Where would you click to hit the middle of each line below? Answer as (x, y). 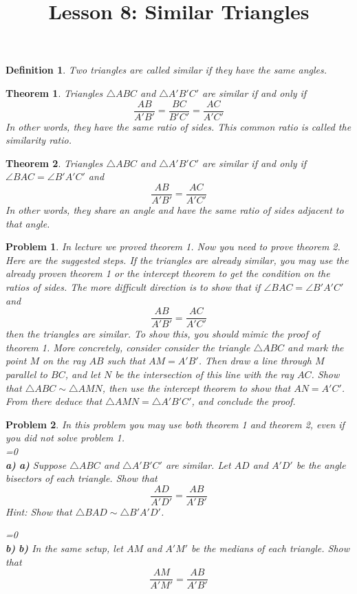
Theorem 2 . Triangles (54, 163)
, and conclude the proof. (244, 401)
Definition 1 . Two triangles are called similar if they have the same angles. (166, 70)
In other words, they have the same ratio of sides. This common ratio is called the (178, 126)
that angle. (28, 223)
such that (126, 361)
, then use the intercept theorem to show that (196, 387)
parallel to (27, 374)
